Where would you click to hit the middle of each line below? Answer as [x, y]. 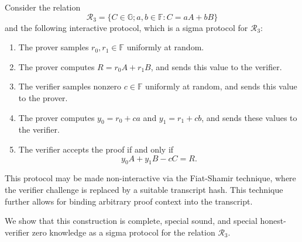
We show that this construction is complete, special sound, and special [131, 221]
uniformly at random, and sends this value [221, 86]
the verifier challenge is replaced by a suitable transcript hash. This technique [144, 189]
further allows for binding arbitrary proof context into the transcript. [129, 201]
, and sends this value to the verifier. [216, 66]
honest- [273, 221]
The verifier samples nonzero [70, 86]
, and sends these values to [249, 117]
